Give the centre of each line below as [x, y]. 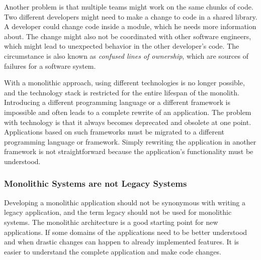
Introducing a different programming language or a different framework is [117, 102]
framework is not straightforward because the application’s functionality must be [129, 151]
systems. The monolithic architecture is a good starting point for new [111, 222]
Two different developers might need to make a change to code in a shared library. [131, 16]
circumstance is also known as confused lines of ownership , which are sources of [126, 55]
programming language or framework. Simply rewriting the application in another [130, 141]
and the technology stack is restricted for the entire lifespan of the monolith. [122, 92]
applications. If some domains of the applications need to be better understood [126, 232]
